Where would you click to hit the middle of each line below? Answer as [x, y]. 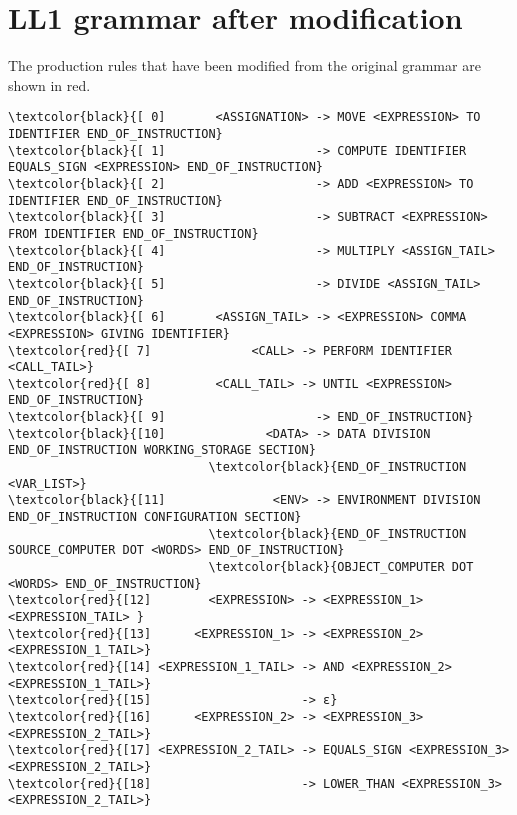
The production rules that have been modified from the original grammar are [244, 65]
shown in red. [49, 84]
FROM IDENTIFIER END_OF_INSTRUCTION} [133, 233]
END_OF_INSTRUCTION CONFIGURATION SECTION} [155, 517]
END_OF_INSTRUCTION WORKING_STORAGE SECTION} [162, 450]
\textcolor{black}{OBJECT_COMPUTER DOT [341, 567]
